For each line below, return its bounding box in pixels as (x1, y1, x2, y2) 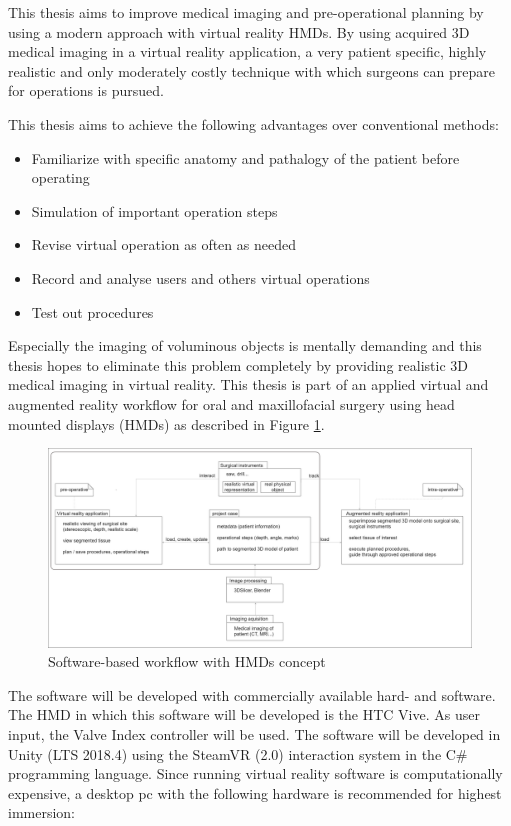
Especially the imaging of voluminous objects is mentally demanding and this (8, 335, 482, 356)
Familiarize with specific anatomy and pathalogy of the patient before (31, 147, 460, 168)
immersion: (8, 802, 76, 823)
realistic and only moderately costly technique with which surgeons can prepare (8, 60, 496, 81)
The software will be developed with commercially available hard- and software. (8, 684, 496, 705)
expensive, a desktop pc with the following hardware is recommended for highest (8, 782, 502, 803)
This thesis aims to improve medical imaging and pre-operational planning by (8, 2, 484, 22)
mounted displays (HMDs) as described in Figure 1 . (8, 413, 325, 434)
